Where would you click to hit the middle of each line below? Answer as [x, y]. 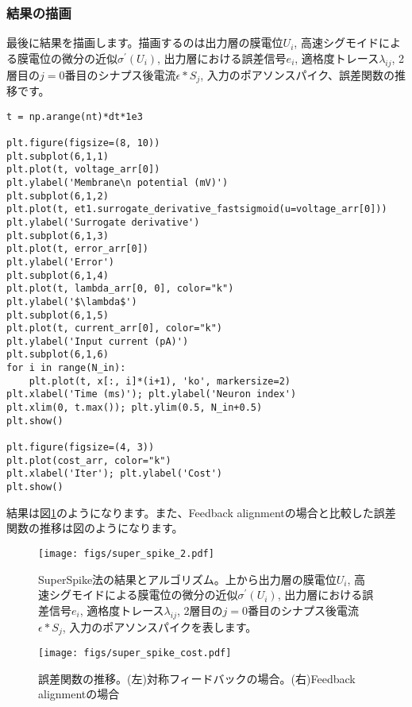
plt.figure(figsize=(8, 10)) [83, 143]
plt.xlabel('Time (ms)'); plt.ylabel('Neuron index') [152, 394]
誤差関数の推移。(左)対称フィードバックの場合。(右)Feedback [197, 678]
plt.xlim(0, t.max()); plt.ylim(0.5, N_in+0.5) [135, 408]
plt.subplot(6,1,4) [58, 275]
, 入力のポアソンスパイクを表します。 [160, 626]
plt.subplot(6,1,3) [58, 236]
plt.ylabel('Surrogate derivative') [103, 222]
